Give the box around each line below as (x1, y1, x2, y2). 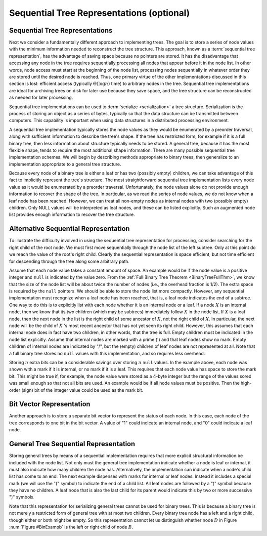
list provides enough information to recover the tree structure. (9, 211, 135, 217)
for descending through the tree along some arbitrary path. (9, 258, 130, 264)
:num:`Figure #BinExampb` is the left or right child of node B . (9, 524, 133, 530)
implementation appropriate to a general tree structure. (9, 161, 121, 167)
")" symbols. (9, 494, 35, 500)
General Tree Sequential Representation (9, 440, 135, 448)
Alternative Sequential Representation (9, 225, 130, 233)
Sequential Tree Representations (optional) (9, 7, 190, 18)
